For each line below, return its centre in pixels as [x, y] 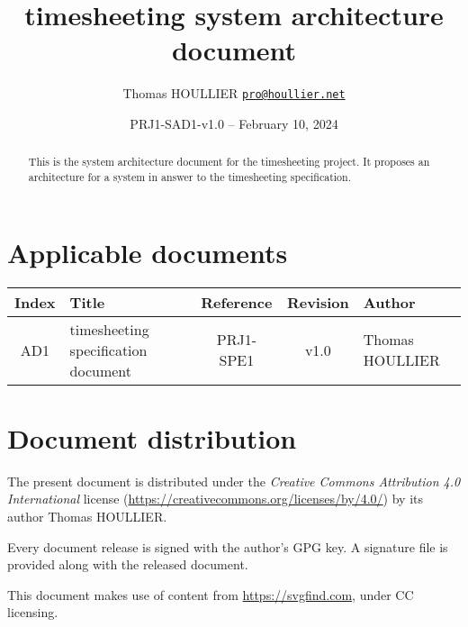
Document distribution [152, 437]
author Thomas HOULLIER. [87, 516]
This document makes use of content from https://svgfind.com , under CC [211, 594]
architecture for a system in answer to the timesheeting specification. [189, 177]
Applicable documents [148, 252]
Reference [237, 302]
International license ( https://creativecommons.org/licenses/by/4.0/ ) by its [216, 499]
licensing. [33, 612]
